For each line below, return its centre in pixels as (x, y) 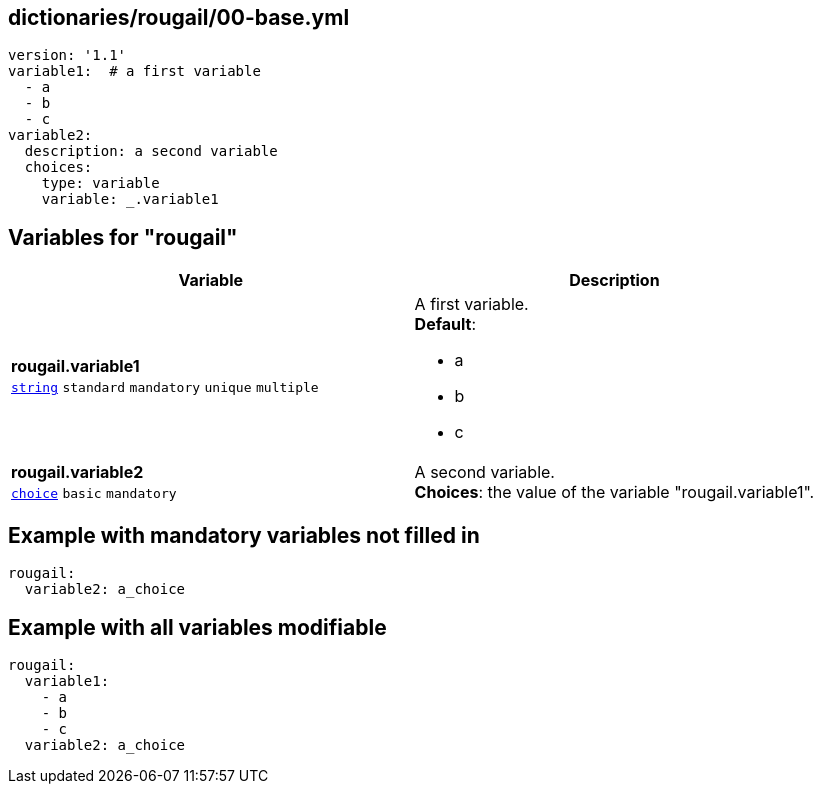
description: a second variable (151, 151)
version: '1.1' (67, 55)
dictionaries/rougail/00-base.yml (179, 17)
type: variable (100, 183)
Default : (445, 324)
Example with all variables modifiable (197, 627)
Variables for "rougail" (123, 237)
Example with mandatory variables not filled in (244, 535)
